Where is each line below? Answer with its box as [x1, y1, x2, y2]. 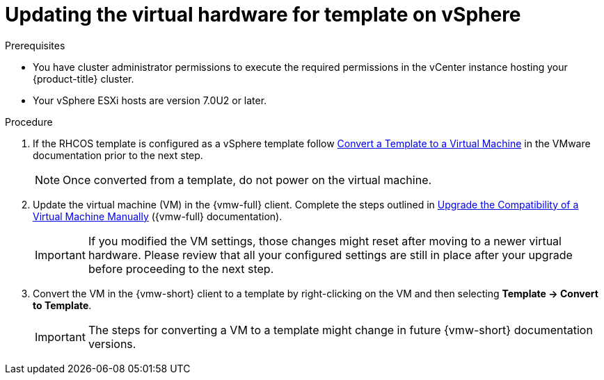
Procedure [5, 115, 53, 128]
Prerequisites [5, 39, 65, 51]
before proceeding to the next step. [88, 261, 274, 276]
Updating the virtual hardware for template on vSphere [5, 3, 521, 26]
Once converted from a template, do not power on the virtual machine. [63, 172, 432, 187]
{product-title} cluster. [33, 72, 134, 85]
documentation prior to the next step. [33, 149, 203, 161]
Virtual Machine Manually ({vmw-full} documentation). [33, 210, 283, 222]
